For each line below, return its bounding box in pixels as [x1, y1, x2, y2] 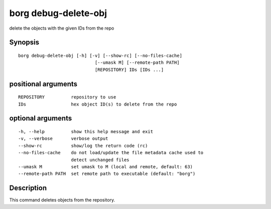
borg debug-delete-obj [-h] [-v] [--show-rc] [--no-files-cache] [18, 53, 183, 58]
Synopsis [9, 38, 40, 47]
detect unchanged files [71, 157, 130, 163]
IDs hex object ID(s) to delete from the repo [18, 101, 177, 107]
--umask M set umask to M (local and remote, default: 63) [18, 164, 193, 169]
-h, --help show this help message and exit [18, 129, 153, 134]
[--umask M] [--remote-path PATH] [94, 60, 180, 65]
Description [9, 184, 47, 192]
